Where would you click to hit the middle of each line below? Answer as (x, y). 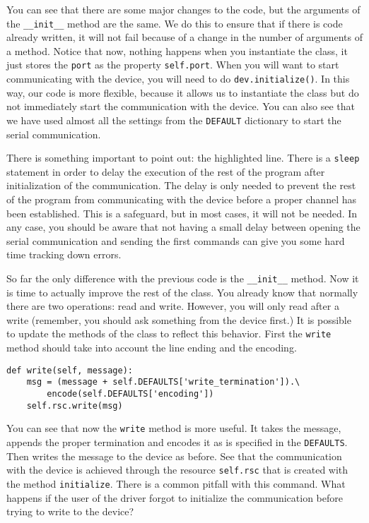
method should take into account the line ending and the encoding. (152, 348)
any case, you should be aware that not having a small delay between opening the (183, 227)
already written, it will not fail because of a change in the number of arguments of (184, 37)
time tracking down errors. (64, 254)
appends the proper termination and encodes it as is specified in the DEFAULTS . (177, 441)
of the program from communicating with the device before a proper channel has (181, 199)
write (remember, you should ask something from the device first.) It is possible (179, 319)
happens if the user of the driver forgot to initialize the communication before (175, 497)
